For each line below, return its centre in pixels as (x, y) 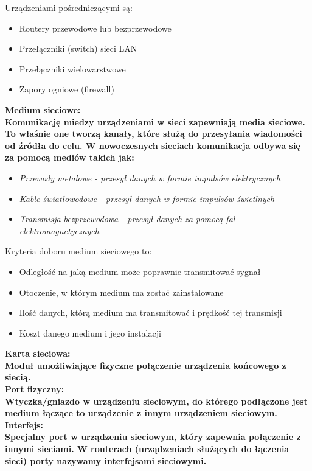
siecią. (18, 377)
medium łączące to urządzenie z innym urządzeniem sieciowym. (141, 413)
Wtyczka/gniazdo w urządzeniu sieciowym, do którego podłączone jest (156, 401)
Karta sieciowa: (38, 353)
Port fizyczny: (35, 389)
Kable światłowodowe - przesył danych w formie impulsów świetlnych (147, 198)
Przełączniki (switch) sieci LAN (78, 48)
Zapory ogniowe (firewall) (67, 89)
